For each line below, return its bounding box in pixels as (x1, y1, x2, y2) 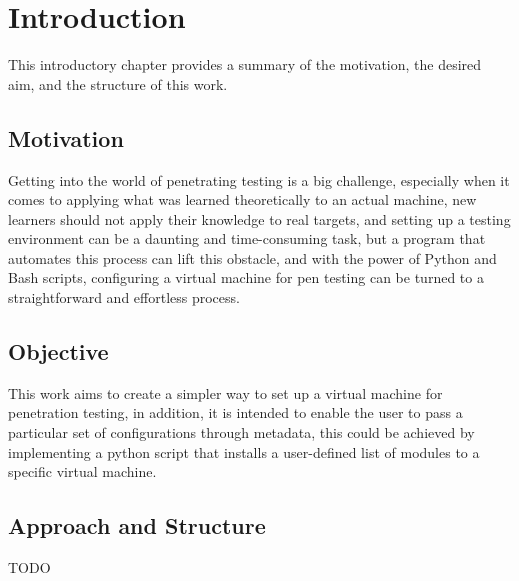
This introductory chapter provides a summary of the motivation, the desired (8, 54, 482, 75)
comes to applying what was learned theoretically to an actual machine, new (8, 189, 477, 210)
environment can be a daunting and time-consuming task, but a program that (8, 228, 486, 249)
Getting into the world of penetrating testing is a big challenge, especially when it (8, 169, 510, 190)
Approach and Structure (8, 510, 266, 541)
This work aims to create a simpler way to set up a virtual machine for (8, 382, 443, 403)
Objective (8, 336, 109, 367)
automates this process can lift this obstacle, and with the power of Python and (8, 247, 497, 268)
